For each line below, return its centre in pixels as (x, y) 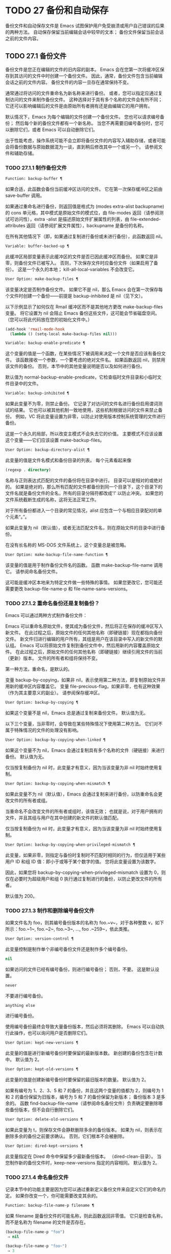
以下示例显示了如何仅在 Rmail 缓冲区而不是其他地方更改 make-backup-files (84, 306)
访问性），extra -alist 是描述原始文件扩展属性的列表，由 (72, 219)
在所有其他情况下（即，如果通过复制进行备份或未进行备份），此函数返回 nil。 (85, 236)
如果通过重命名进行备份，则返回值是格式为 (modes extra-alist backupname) (85, 206)
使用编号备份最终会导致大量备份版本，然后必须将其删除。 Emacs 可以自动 (83, 1027)
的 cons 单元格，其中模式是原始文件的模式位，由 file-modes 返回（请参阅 (82, 212)
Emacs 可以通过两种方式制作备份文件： (46, 615)
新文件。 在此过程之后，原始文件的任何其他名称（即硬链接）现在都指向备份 (84, 633)
